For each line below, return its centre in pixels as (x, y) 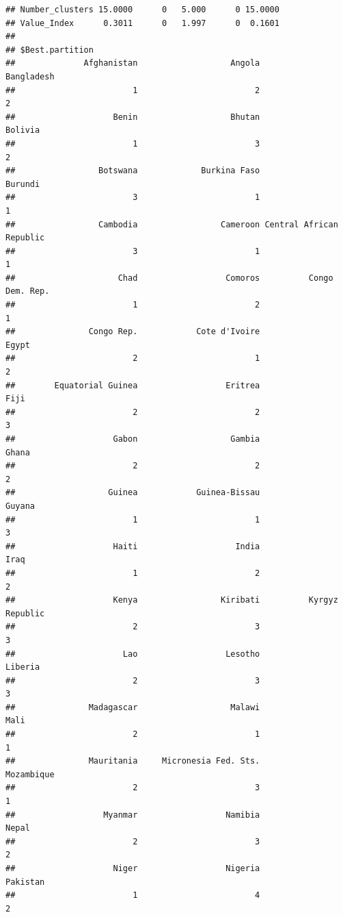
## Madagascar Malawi (133, 707)
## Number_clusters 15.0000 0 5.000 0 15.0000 (142, 10)
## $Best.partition (50, 50)
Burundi (23, 184)
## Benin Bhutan (133, 117)
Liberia (23, 667)
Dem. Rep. (28, 291)
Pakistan (25, 882)
